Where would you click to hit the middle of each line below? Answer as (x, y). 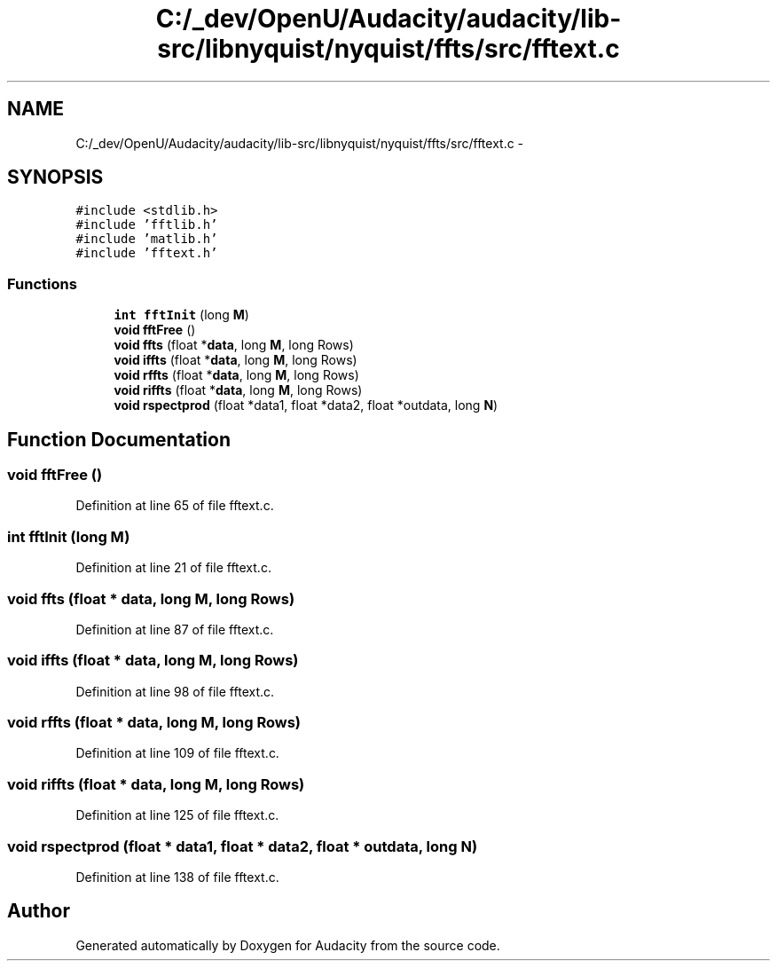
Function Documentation (119, 439)
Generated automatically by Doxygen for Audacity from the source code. (288, 945)
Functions (42, 283)
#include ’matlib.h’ (147, 239)
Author (39, 911)
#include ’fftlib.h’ (147, 225)
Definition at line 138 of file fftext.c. (177, 877)
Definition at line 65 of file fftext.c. (175, 506)
